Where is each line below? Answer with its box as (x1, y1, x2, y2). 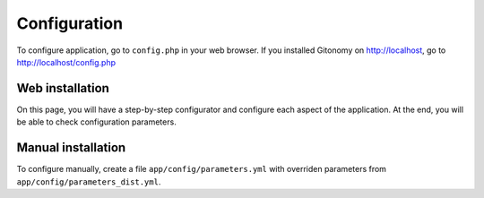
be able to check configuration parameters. (16, 116, 177, 127)
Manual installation (16, 140, 126, 156)
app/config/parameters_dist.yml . (16, 176, 161, 187)
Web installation (16, 81, 109, 96)
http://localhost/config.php (16, 56, 117, 67)
